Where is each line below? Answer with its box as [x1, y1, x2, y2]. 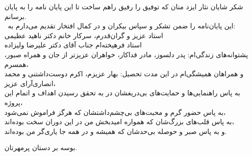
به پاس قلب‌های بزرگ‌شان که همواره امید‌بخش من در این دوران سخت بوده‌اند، [4, 116, 234, 127]
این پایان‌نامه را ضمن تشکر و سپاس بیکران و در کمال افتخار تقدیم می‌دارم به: [8, 21, 235, 31]
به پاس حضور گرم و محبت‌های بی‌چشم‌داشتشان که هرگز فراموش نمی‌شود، [4, 107, 226, 117]
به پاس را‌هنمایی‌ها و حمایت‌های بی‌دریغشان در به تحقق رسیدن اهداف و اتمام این [4, 88, 240, 98]
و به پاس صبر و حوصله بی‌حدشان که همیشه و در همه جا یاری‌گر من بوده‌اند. [4, 126, 227, 136]
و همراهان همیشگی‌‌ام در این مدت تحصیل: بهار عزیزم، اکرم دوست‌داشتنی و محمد [4, 68, 244, 79]
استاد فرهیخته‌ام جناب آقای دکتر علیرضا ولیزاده [4, 40, 142, 50]
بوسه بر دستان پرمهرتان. [4, 142, 77, 153]
